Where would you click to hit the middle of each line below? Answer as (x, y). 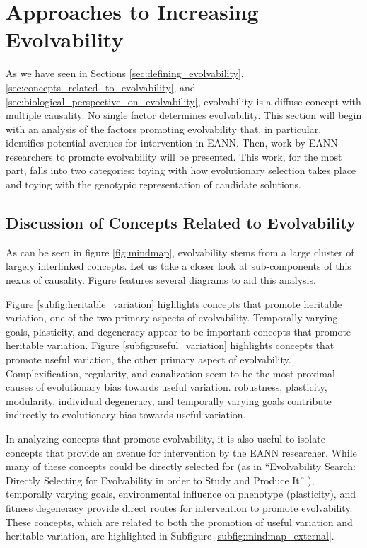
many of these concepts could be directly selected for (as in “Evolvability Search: (181, 466)
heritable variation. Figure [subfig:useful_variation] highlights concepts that (170, 345)
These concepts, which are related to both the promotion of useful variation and (179, 521)
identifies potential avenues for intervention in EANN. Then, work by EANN (172, 143)
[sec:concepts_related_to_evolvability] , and (101, 87)
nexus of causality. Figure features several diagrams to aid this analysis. (161, 280)
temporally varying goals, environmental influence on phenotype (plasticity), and (181, 494)
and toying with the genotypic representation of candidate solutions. (154, 184)
